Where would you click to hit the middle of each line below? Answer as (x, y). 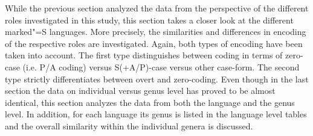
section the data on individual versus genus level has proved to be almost (140, 91)
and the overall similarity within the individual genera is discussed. (129, 125)
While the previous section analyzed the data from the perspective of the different (157, 8)
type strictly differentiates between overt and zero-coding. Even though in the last (157, 79)
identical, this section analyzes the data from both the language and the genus (150, 102)
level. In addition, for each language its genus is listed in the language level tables (156, 114)
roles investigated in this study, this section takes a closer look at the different (149, 20)
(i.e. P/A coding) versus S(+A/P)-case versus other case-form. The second (161, 66)
